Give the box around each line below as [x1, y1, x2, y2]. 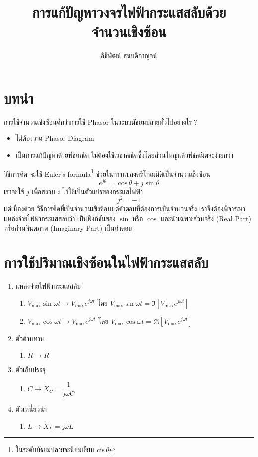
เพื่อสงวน [31, 186, 56, 196]
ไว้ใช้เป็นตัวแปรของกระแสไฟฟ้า [62, 186, 143, 196]
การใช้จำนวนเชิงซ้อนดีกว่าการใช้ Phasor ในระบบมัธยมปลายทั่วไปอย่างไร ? [4, 116, 197, 127]
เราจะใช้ [4, 186, 24, 196]
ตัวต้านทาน [15, 333, 45, 343]
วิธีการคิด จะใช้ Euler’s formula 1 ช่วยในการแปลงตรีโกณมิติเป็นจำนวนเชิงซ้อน [4, 167, 210, 179]
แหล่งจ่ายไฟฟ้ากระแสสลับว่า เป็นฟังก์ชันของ [4, 213, 116, 223]
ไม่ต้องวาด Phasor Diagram [15, 133, 94, 143]
